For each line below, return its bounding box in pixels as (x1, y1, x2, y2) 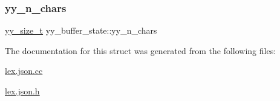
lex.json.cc (5, 64, 43, 77)
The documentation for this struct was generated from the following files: (5, 44, 276, 57)
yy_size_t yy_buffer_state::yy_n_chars (5, 24, 157, 37)
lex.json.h (5, 85, 40, 97)
